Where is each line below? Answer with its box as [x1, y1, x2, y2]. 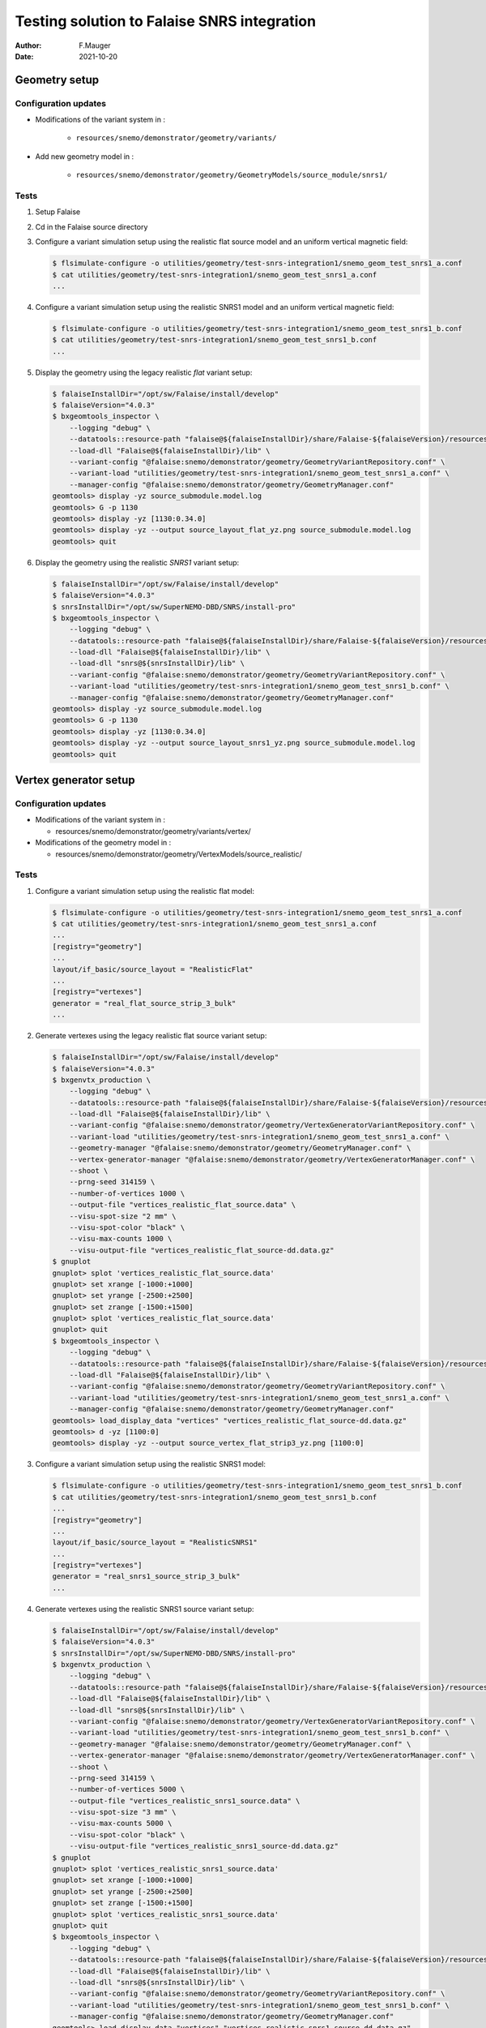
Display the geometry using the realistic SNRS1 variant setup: [35, 557, 240, 567]
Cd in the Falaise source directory [35, 221, 148, 231]
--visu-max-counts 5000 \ [69, 1819, 173, 1828]
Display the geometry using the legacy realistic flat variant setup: [35, 367, 253, 377]
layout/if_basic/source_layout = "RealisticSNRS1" [52, 1538, 258, 1547]
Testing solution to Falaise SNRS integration [15, 12, 316, 30]
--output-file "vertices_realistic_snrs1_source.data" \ [69, 1796, 301, 1805]
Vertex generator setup [15, 773, 135, 787]
